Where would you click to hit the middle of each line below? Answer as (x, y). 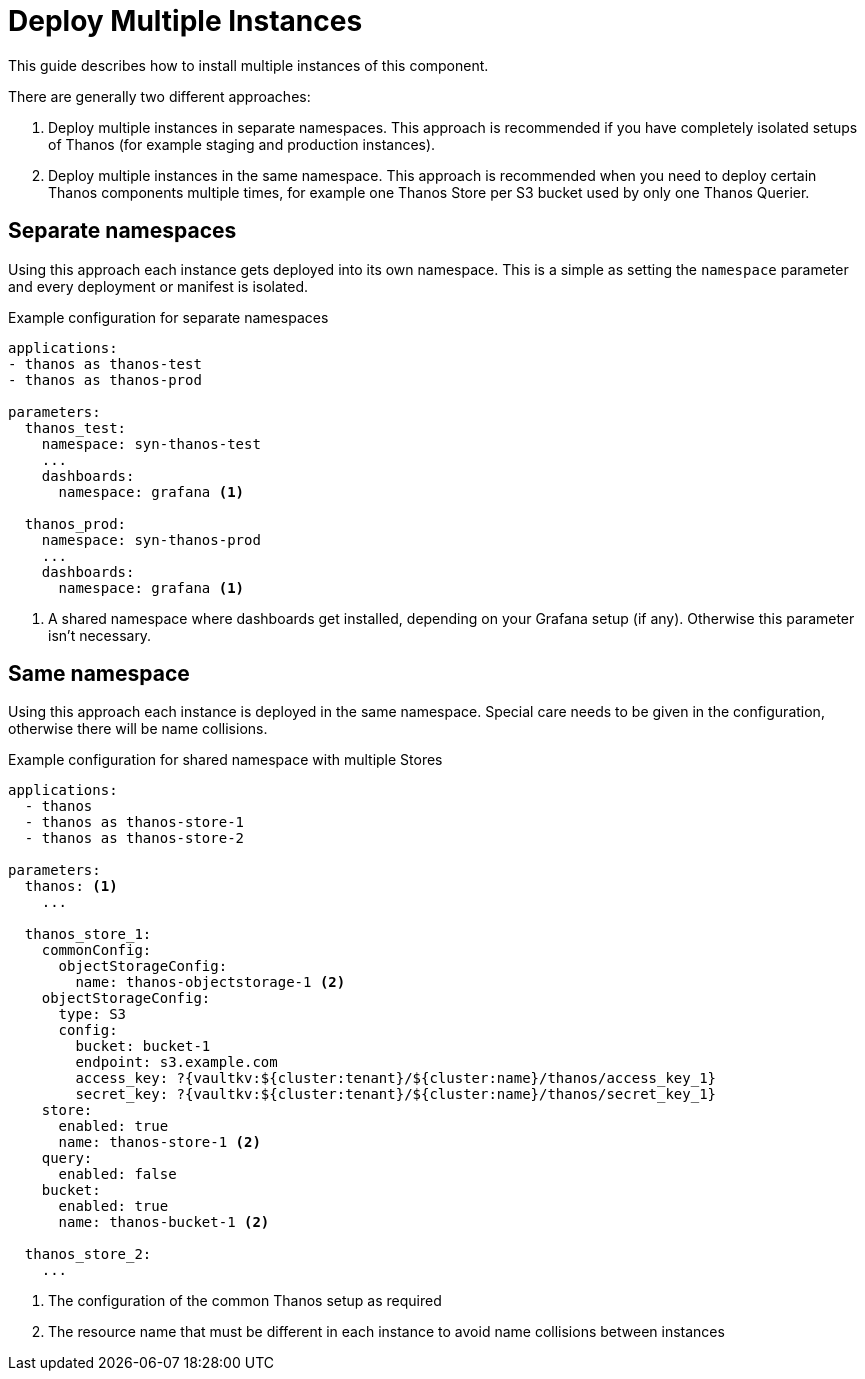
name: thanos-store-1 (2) (159, 1142)
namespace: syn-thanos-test (151, 443)
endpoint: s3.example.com (176, 1062)
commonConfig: (96, 950)
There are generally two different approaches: (159, 96)
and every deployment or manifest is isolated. (158, 286)
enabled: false (117, 1174)
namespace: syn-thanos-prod (151, 539)
